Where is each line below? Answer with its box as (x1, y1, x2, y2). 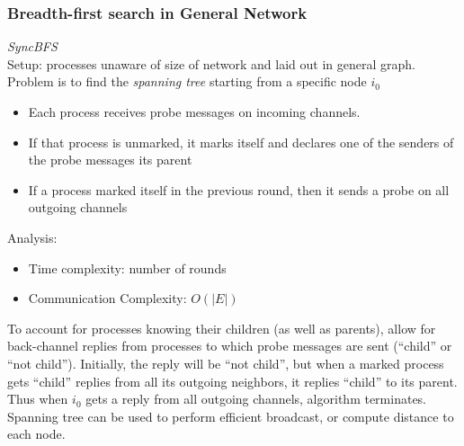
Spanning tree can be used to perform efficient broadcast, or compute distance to (7, 406, 454, 425)
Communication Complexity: (28, 289, 187, 308)
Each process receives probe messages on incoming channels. (28, 103, 361, 120)
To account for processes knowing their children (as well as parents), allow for (7, 318, 436, 337)
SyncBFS (7, 37, 58, 56)
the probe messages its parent (28, 150, 192, 169)
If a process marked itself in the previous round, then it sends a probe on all (28, 180, 450, 199)
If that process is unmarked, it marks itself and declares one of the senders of (28, 132, 454, 151)
